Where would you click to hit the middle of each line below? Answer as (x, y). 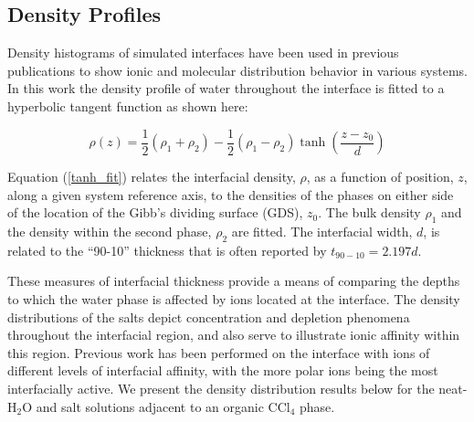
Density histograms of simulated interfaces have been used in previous (203, 53)
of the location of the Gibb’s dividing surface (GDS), (155, 212)
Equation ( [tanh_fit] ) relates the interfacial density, (152, 177)
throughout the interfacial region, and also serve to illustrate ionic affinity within (234, 335)
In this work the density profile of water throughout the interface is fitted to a (226, 88)
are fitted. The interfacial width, (322, 232)
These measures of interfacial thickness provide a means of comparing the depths (234, 281)
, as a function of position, (380, 177)
